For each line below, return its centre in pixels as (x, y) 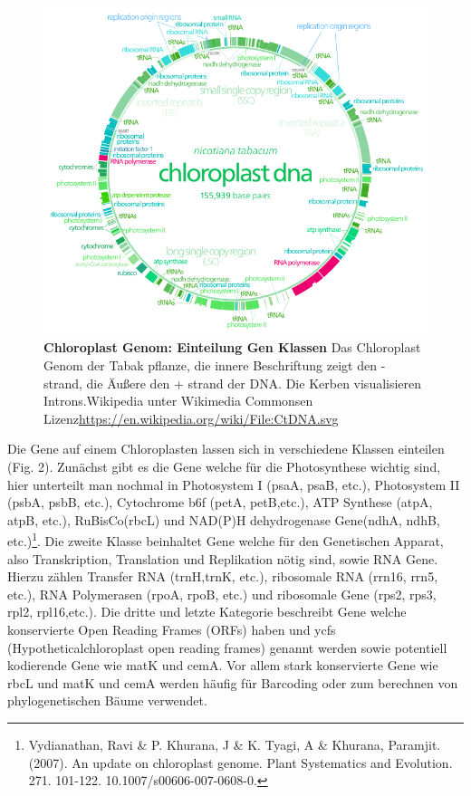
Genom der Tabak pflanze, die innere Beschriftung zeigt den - (215, 365)
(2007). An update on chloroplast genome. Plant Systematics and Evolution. (240, 762)
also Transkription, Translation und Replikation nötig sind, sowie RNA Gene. (223, 558)
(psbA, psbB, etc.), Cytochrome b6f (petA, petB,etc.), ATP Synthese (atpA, (220, 502)
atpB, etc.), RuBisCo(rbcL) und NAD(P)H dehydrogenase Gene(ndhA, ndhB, (224, 519)
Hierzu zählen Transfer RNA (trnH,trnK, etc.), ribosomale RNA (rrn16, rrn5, (223, 576)
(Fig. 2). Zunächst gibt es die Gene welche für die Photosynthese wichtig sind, (224, 467)
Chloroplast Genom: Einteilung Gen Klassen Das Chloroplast (232, 347)
